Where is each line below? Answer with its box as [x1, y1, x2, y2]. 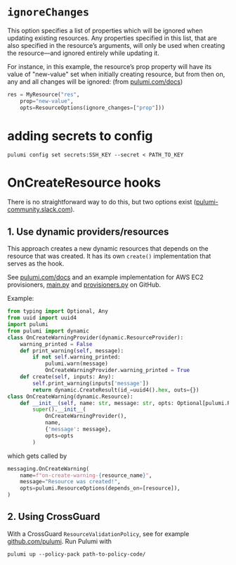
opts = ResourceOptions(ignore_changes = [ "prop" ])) [20, 104, 165, 111]
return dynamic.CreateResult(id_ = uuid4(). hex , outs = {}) [32, 386, 199, 393]
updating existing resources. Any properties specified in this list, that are [7, 34, 218, 42]
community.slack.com [7, 205, 72, 213]
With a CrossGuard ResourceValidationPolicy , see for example [7, 529, 190, 538]
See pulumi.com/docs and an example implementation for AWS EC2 [7, 273, 204, 282]
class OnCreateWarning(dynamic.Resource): [7, 393, 133, 400]
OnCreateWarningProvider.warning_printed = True [44, 367, 190, 374]
